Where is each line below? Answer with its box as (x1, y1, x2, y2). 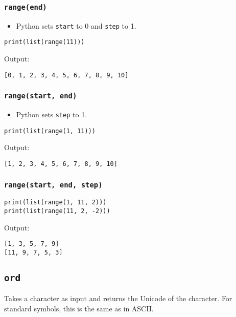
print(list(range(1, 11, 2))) (4, 199, 107, 206)
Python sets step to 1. (16, 109, 87, 120)
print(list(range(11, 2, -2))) (4, 207, 110, 215)
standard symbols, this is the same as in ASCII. (4, 303, 154, 314)
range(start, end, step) (4, 180, 103, 189)
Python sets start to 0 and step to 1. (16, 20, 136, 31)
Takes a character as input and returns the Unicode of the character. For (4, 293, 232, 304)
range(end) (4, 3, 47, 11)
